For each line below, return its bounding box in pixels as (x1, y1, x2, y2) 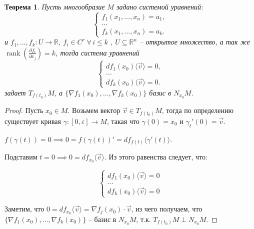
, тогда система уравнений (55, 47, 139, 57)
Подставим (4, 151, 37, 162)
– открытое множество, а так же (139, 36, 250, 47)
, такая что (106, 115, 139, 126)
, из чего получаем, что (131, 203, 202, 214)
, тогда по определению (161, 105, 233, 115)
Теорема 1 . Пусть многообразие (4, 1, 105, 11)
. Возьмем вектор (67, 105, 120, 115)
